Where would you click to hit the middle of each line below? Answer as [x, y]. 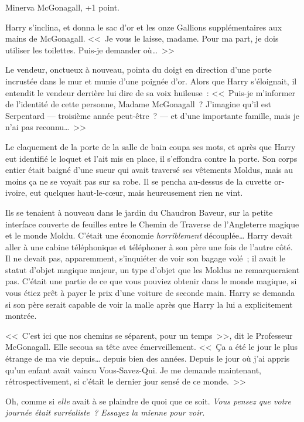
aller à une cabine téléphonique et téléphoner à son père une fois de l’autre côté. [149, 246]
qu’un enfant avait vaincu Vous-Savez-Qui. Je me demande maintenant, [133, 370]
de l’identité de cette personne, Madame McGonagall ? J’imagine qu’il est [138, 104]
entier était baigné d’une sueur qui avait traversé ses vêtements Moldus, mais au [149, 170]
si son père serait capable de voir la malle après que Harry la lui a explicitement [149, 304]
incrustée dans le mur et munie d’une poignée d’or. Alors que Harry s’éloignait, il [151, 81]
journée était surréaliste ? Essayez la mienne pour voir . [105, 412]
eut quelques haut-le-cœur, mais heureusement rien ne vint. [136, 193]
